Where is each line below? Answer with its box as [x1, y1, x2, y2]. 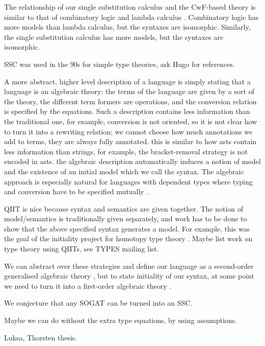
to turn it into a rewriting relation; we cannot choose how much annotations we [4, 126, 253, 136]
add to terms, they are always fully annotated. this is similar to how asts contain [4, 136, 257, 147]
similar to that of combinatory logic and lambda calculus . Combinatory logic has [4, 11, 259, 22]
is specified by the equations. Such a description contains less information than [4, 106, 250, 117]
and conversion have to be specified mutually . [4, 186, 149, 197]
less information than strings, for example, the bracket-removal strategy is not [4, 146, 248, 156]
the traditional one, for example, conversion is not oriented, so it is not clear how [4, 116, 257, 126]
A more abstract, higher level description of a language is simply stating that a [4, 76, 251, 86]
